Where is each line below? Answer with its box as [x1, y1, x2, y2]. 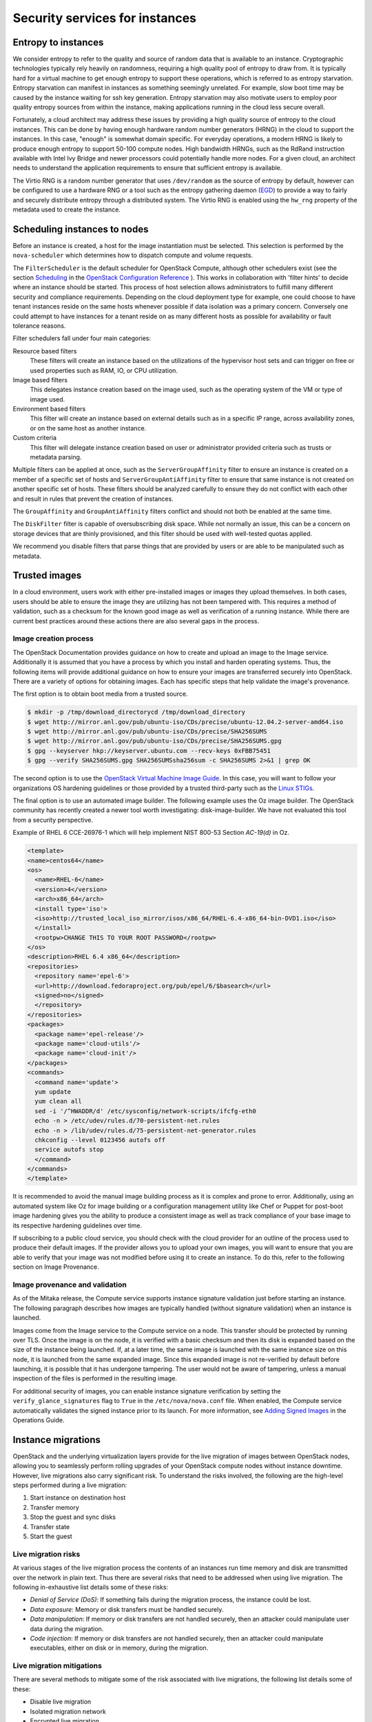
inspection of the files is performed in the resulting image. [12, 1374, 177, 1382]
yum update [34, 1088, 72, 1095]
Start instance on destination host [30, 1493, 126, 1502]
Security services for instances [12, 10, 196, 25]
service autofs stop [34, 1145, 104, 1154]
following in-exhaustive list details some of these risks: [12, 1583, 169, 1591]
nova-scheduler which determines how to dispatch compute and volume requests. [12, 251, 253, 260]
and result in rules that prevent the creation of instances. [12, 495, 174, 503]
